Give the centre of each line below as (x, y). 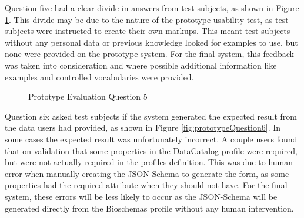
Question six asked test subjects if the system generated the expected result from (151, 116)
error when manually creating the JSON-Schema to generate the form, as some (147, 173)
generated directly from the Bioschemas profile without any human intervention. (149, 208)
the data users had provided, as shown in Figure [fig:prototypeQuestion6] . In (143, 127)
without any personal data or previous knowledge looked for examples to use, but (151, 42)
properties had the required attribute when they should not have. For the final (146, 185)
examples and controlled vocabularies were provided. (99, 76)
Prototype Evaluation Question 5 (88, 96)
